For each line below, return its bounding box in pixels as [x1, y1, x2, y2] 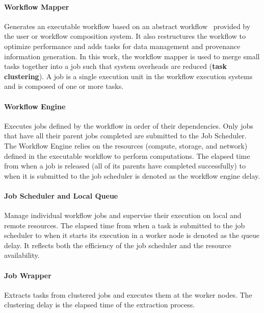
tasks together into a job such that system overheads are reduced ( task [4, 61, 227, 71]
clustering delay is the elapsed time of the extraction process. [4, 299, 195, 310]
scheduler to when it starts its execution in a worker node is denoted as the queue [4, 230, 260, 240]
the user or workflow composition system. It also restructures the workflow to [4, 31, 246, 41]
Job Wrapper [4, 270, 51, 280]
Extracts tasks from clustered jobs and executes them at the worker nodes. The [4, 289, 252, 300]
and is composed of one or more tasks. [4, 81, 124, 91]
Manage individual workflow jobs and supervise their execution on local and [4, 210, 242, 221]
